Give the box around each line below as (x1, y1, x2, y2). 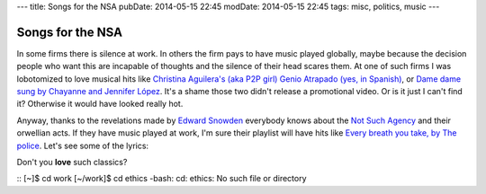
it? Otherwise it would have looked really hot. (16, 99, 184, 110)
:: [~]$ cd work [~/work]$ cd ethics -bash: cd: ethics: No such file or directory (16, 173, 307, 184)
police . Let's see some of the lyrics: (16, 140, 148, 151)
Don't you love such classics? (16, 157, 128, 168)
